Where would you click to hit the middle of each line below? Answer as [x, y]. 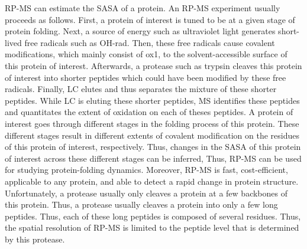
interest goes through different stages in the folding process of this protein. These [152, 123]
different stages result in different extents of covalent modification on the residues [152, 135]
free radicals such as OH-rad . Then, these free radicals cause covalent [150, 42]
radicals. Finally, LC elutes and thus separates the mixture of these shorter [141, 89]
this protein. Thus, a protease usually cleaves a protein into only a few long [141, 204]
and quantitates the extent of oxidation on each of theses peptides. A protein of [149, 112]
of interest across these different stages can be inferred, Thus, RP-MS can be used [153, 158]
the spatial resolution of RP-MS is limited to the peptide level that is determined [152, 227]
